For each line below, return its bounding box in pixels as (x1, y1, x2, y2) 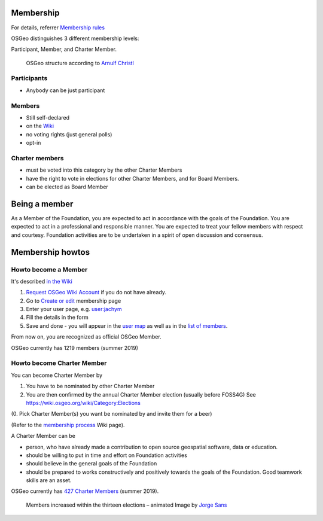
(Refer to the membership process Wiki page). (11, 421, 125, 428)
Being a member (11, 199, 74, 209)
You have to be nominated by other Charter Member (26, 383, 155, 390)
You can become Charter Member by (11, 371, 103, 379)
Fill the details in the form (26, 314, 89, 321)
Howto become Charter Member (11, 359, 107, 367)
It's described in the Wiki (11, 278, 73, 285)
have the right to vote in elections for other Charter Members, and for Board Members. (26, 175, 239, 182)
